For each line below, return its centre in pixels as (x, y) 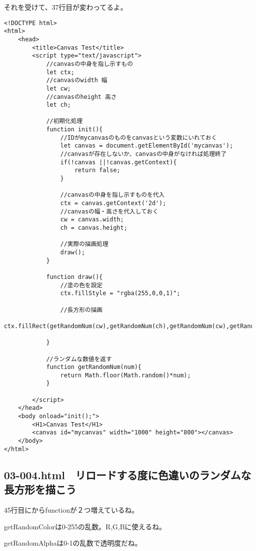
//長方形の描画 (81, 310)
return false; (97, 170)
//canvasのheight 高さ (81, 97)
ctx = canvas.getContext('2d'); (113, 203)
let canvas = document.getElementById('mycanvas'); (147, 146)
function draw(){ (74, 277)
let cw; (59, 88)
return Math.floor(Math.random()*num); (126, 375)
